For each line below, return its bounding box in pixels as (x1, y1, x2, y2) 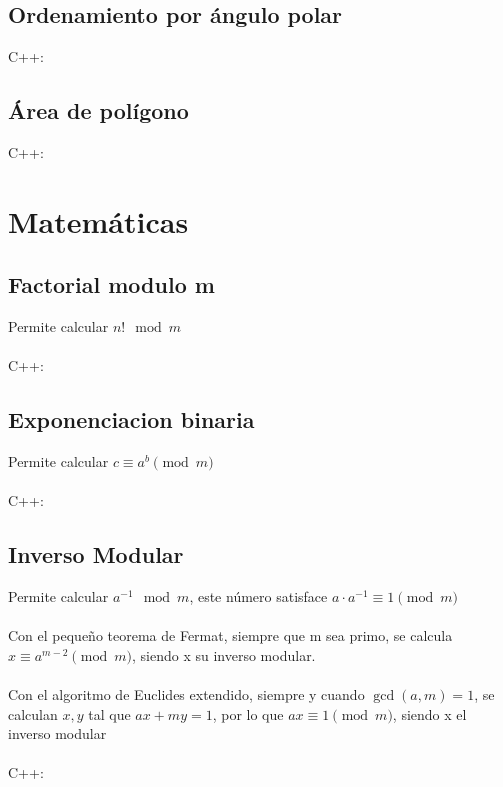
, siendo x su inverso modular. (132, 644, 316, 665)
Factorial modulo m (8, 269, 215, 300)
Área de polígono (8, 95, 189, 126)
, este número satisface (189, 586, 328, 607)
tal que (88, 703, 131, 724)
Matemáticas (8, 200, 189, 241)
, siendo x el (392, 703, 467, 724)
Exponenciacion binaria (8, 404, 255, 435)
